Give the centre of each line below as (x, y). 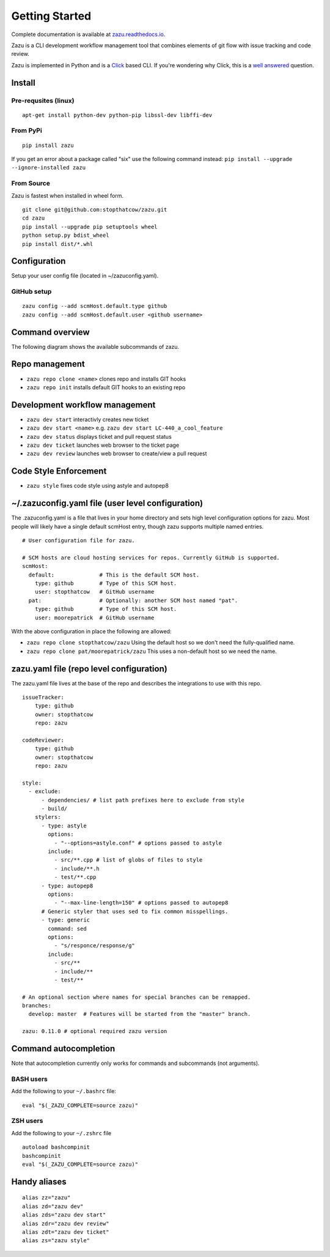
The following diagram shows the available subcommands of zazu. (95, 346)
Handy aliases (39, 1181)
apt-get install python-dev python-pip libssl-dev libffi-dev (117, 115)
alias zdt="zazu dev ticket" (66, 1232)
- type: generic (66, 920)
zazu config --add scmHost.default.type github (95, 306)
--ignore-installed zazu (48, 168)
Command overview (50, 332)
